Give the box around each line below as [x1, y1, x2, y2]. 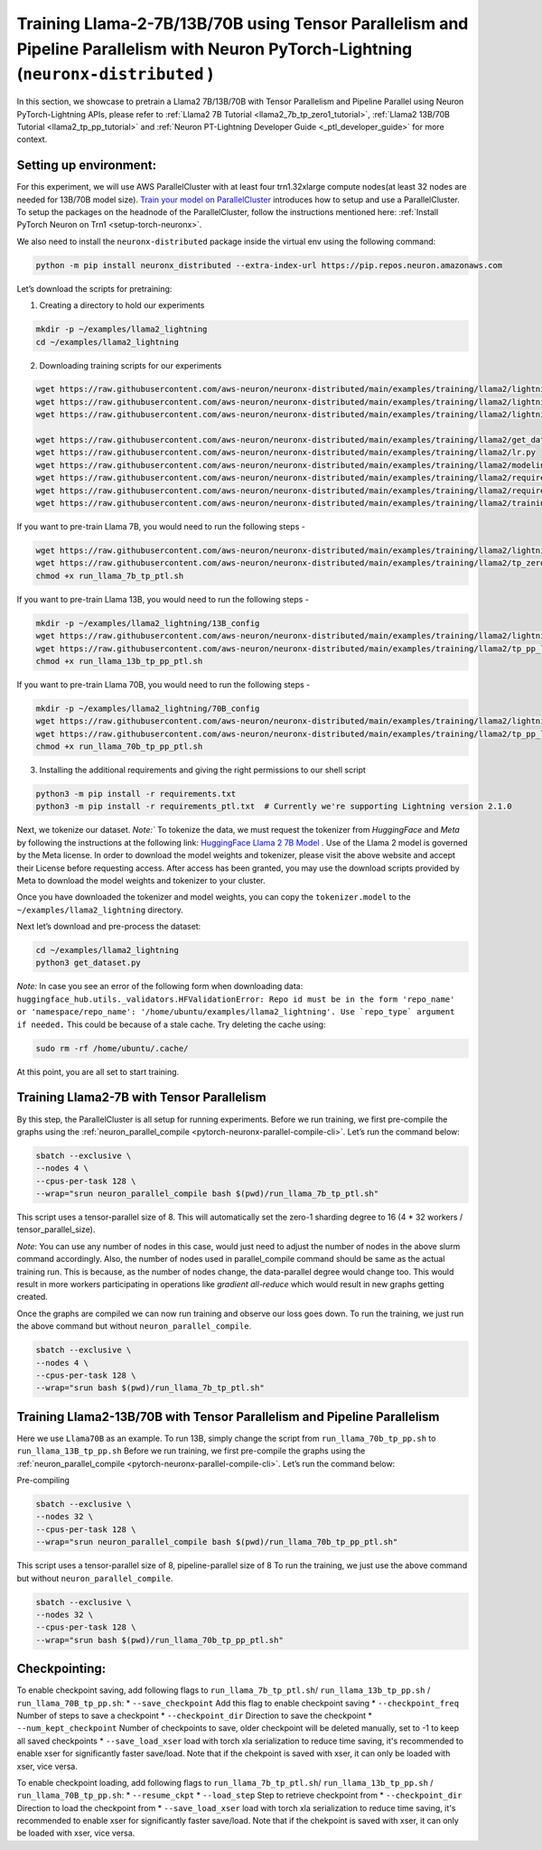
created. [16, 1292, 49, 1303]
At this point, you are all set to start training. [16, 1066, 180, 1077]
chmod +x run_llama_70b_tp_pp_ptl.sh [35, 742, 203, 752]
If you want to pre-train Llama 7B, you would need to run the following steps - [16, 520, 306, 532]
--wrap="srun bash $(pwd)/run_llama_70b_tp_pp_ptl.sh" [35, 1635, 284, 1645]
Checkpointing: [16, 1661, 107, 1677]
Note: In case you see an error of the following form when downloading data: [16, 981, 304, 992]
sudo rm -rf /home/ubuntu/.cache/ [35, 1043, 189, 1053]
